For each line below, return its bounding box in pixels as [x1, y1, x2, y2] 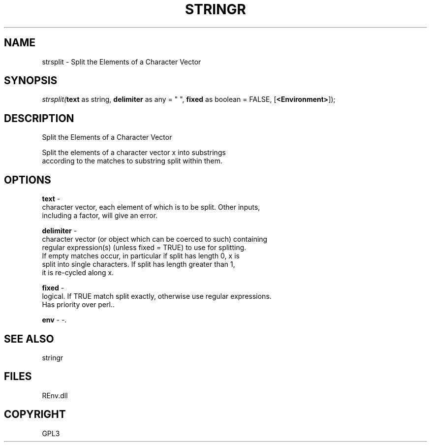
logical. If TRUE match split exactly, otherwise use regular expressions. [42, 292, 272, 301]
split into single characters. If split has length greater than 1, [42, 260, 235, 269]
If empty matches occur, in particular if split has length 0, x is [42, 252, 240, 260]
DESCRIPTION [4, 112, 74, 125]
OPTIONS [4, 173, 51, 186]
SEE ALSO [4, 332, 54, 345]
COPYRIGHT [4, 408, 66, 421]
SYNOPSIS [4, 74, 58, 87]
